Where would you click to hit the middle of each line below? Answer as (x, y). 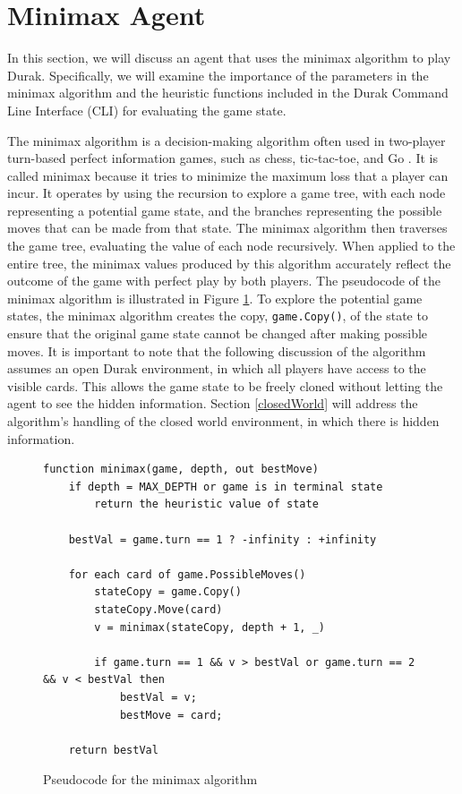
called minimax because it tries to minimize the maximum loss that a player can (228, 175)
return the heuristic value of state (206, 504)
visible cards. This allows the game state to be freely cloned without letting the (225, 385)
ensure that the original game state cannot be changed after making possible (218, 333)
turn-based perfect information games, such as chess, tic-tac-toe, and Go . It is (222, 158)
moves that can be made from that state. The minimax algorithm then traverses (227, 228)
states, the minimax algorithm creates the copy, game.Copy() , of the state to (218, 316)
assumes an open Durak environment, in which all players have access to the (217, 368)
